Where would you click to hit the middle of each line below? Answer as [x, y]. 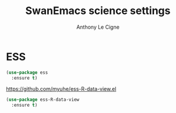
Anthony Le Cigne [98, 27]
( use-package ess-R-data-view [43, 100]
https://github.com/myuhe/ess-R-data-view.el [61, 89]
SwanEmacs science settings [98, 11]
